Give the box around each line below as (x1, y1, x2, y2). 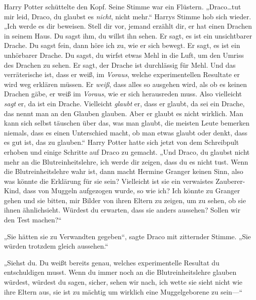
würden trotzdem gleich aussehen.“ (4, 241, 109, 251)
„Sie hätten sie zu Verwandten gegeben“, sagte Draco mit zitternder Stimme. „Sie (4, 231, 251, 241)
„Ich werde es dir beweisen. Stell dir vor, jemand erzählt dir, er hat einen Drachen (4, 21, 252, 31)
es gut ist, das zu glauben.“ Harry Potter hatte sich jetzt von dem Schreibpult (4, 137, 239, 147)
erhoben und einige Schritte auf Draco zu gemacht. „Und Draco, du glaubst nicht (4, 146, 250, 157)
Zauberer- (216, 175, 245, 186)
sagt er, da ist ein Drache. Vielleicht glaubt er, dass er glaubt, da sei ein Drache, (4, 98, 245, 108)
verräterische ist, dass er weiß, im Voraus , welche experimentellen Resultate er (4, 69, 240, 80)
